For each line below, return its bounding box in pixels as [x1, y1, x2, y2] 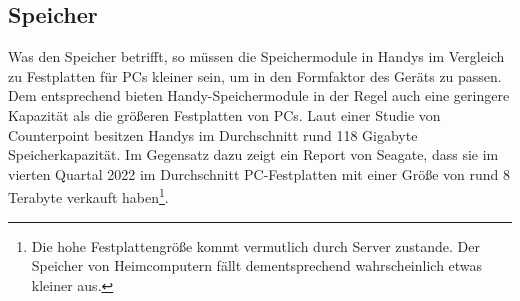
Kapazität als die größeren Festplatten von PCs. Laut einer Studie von [8, 104, 441, 125]
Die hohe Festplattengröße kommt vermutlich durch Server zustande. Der [31, 235, 480, 256]
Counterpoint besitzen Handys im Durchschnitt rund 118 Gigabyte [8, 124, 418, 145]
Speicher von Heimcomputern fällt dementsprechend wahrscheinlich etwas [31, 255, 483, 276]
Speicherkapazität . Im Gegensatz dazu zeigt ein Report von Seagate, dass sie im [8, 144, 499, 165]
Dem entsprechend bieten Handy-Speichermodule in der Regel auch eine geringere [8, 85, 510, 106]
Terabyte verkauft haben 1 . [8, 184, 169, 208]
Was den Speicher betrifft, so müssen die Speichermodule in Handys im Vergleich [8, 46, 505, 67]
